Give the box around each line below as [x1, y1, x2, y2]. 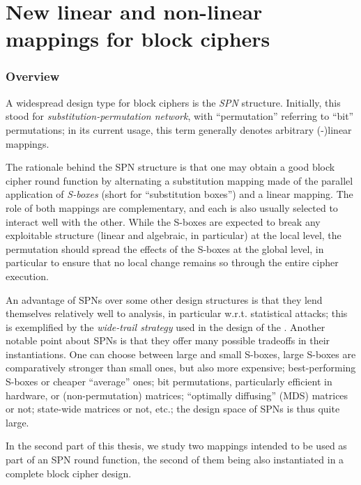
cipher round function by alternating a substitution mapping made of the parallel [6, 173, 353, 187]
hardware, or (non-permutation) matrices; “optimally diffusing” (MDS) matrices [6, 387, 348, 402]
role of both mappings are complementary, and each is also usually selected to [6, 200, 338, 215]
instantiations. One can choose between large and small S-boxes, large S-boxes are [6, 346, 356, 361]
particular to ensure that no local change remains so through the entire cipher [6, 255, 339, 270]
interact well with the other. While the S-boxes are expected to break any [6, 214, 321, 229]
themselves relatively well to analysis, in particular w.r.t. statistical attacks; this [6, 306, 348, 321]
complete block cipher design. [6, 465, 132, 480]
